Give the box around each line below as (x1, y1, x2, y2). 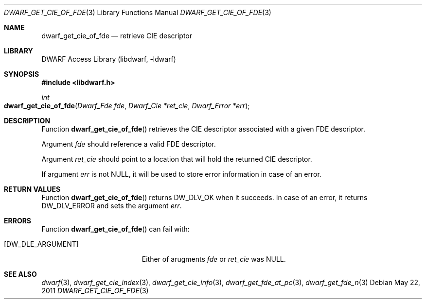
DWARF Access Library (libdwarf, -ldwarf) (41, 55, 176, 63)
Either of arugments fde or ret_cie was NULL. (142, 255, 286, 263)
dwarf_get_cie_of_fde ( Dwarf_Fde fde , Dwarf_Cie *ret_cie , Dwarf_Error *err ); (4, 101, 250, 110)
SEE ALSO (4, 270, 37, 278)
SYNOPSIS (4, 70, 39, 78)
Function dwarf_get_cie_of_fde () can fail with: (41, 225, 190, 233)
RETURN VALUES (4, 185, 61, 193)
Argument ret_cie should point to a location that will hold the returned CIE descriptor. (41, 155, 312, 163)
